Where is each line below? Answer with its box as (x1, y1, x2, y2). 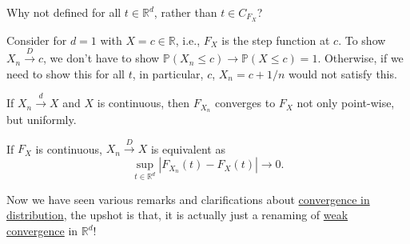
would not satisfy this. (288, 65, 397, 82)
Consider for (6, 31, 67, 48)
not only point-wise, (297, 94, 395, 111)
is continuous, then (97, 94, 190, 111)
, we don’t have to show (43, 50, 160, 66)
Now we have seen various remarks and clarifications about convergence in (6, 190, 370, 207)
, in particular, (132, 65, 204, 82)
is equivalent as (150, 140, 225, 157)
